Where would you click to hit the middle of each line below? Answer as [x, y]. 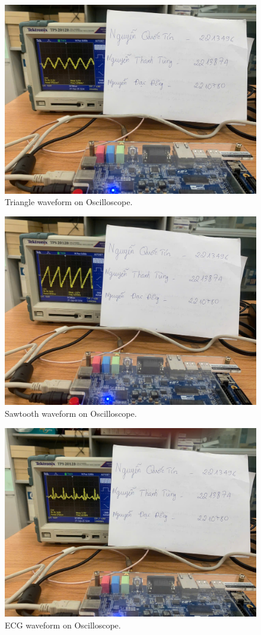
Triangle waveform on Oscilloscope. [69, 202]
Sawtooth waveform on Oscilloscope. [71, 413]
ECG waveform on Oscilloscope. [63, 625]
